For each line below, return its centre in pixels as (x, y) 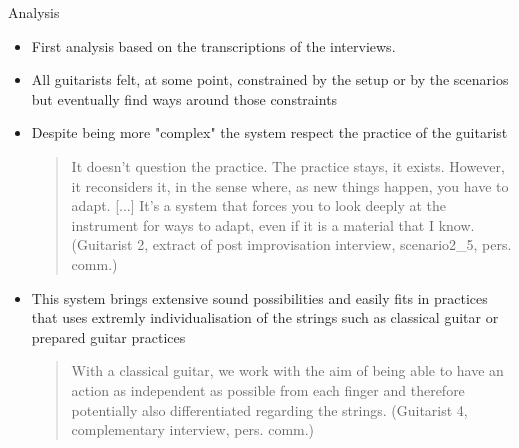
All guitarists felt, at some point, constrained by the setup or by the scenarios (270, 79)
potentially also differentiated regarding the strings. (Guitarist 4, (269, 409)
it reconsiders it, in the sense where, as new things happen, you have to (290, 185)
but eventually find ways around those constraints (184, 98)
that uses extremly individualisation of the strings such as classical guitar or (265, 317)
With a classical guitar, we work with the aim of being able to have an (287, 370)
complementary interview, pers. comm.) (193, 429)
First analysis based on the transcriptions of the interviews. (213, 45)
